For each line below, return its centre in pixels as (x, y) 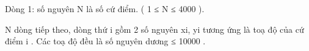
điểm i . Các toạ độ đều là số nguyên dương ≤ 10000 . (105, 41)
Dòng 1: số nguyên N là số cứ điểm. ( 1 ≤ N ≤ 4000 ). (105, 8)
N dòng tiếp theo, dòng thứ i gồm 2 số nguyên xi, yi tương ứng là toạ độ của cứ (154, 29)
